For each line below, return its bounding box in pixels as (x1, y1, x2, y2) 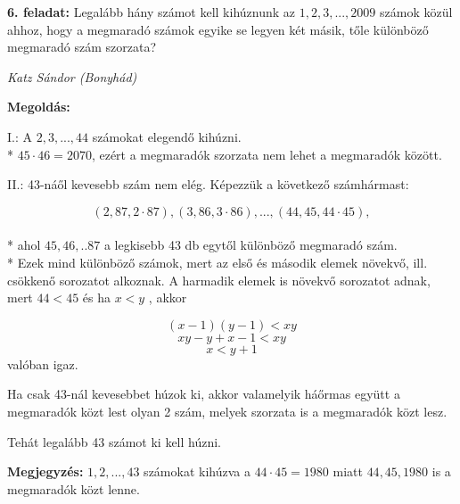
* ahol (7, 235, 41, 254)
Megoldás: (7, 97, 70, 116)
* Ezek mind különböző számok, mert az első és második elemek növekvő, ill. (7, 252, 428, 271)
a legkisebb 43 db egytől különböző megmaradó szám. (103, 235, 398, 254)
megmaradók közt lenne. (7, 479, 140, 498)
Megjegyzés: (7, 462, 84, 481)
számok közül (380, 3, 453, 21)
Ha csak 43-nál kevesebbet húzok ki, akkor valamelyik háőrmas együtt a (7, 384, 400, 403)
